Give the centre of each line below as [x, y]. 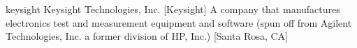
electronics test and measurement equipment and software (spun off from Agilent [179, 22]
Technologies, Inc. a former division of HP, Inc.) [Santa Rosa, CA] [147, 36]
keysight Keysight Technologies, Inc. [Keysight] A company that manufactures [173, 9]
